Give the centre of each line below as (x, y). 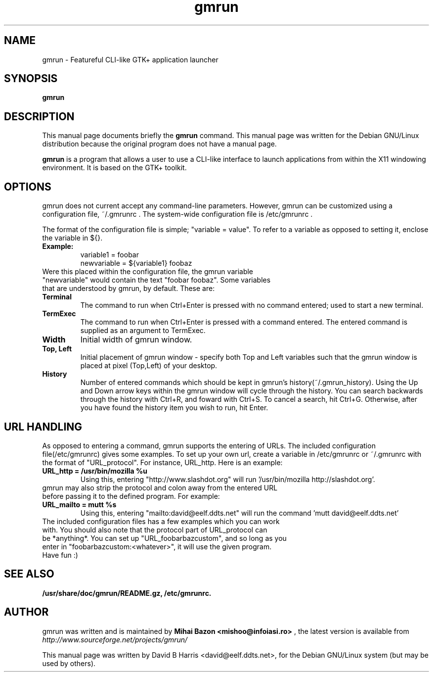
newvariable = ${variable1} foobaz (136, 263)
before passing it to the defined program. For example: (131, 496)
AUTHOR (26, 612)
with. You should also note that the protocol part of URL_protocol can (155, 530)
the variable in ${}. (72, 238)
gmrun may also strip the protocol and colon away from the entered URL (160, 487)
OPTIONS (28, 187)
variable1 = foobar (110, 255)
